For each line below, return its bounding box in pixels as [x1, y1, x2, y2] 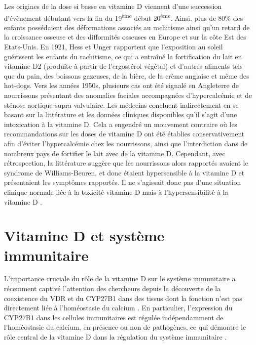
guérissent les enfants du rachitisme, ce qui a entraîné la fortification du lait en [4, 51, 242, 61]
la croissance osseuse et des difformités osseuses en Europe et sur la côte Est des [4, 32, 246, 42]
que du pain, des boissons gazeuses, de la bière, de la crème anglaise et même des [4, 70, 249, 81]
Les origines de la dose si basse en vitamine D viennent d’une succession [4, 1, 222, 11]
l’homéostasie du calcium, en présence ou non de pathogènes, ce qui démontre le [4, 322, 246, 332]
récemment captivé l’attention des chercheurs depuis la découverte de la [4, 283, 220, 294]
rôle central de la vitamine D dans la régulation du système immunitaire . [4, 332, 227, 342]
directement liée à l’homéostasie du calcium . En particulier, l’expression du [4, 302, 233, 313]
